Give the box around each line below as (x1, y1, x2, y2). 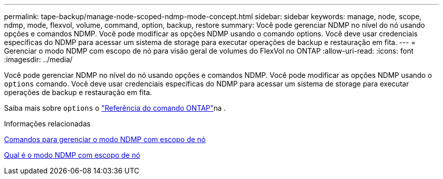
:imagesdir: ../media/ (4, 55, 73, 64)
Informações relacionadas (4, 119, 91, 128)
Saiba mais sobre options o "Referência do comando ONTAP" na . (4, 104, 226, 112)
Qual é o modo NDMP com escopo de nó (4, 151, 141, 159)
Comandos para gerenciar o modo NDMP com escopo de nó (4, 135, 206, 144)
